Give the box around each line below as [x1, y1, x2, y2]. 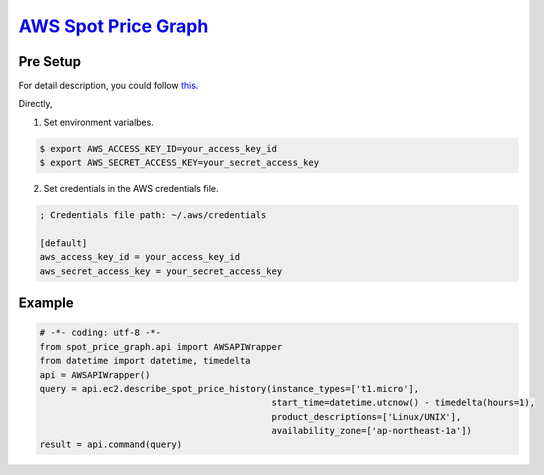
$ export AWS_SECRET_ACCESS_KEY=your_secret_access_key [39, 157, 320, 169]
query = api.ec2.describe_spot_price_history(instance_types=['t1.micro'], [39, 383, 420, 394]
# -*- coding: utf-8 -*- [39, 327, 162, 339]
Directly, [18, 98, 54, 110]
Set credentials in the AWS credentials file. [43, 183, 219, 195]
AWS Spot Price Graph [18, 15, 209, 37]
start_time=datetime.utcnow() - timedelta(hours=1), [271, 397, 535, 409]
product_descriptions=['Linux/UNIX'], [271, 411, 462, 422]
